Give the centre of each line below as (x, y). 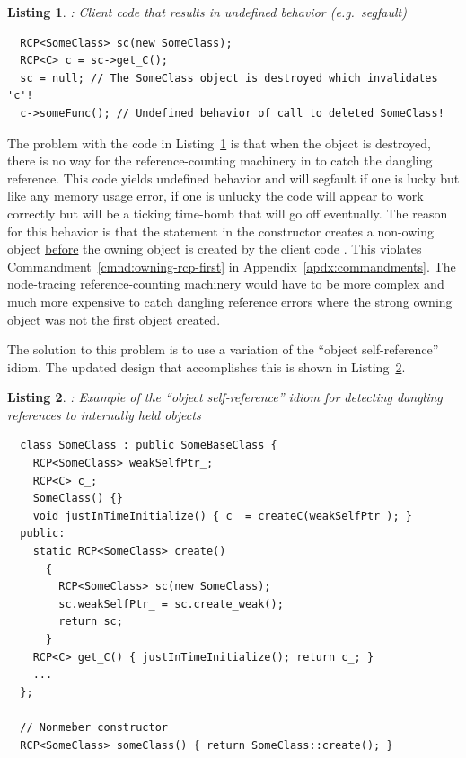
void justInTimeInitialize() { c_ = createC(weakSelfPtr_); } (223, 516)
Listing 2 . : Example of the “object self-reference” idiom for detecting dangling (225, 397)
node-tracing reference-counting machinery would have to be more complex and (226, 284)
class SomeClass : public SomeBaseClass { (149, 446)
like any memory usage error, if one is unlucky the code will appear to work (215, 196)
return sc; (91, 622)
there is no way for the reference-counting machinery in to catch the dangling (220, 161)
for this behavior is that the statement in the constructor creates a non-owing (221, 231)
